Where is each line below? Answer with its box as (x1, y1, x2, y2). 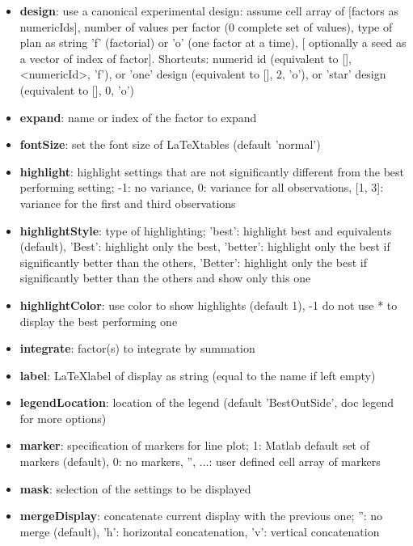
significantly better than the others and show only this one (19, 269, 311, 286)
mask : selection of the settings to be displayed (19, 480, 251, 497)
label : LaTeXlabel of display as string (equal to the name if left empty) (19, 366, 376, 383)
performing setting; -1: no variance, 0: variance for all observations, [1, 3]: (19, 179, 384, 196)
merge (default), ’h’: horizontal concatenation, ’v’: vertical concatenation (19, 523, 380, 540)
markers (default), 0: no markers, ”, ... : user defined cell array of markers (19, 453, 381, 470)
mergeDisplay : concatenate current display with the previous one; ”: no (19, 507, 383, 524)
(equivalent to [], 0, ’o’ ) (19, 81, 134, 98)
